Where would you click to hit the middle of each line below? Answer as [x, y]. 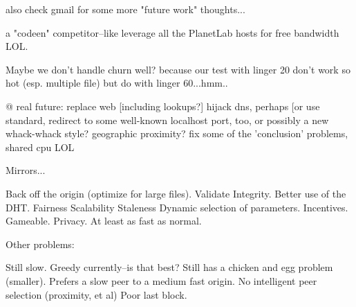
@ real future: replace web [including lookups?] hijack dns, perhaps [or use [163, 106]
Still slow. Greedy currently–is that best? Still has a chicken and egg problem [169, 267]
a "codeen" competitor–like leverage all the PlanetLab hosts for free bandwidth [172, 32]
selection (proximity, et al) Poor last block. [96, 294]
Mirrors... [26, 170]
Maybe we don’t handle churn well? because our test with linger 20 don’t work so [178, 69]
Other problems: [40, 244]
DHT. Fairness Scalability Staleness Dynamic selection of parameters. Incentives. [177, 207]
